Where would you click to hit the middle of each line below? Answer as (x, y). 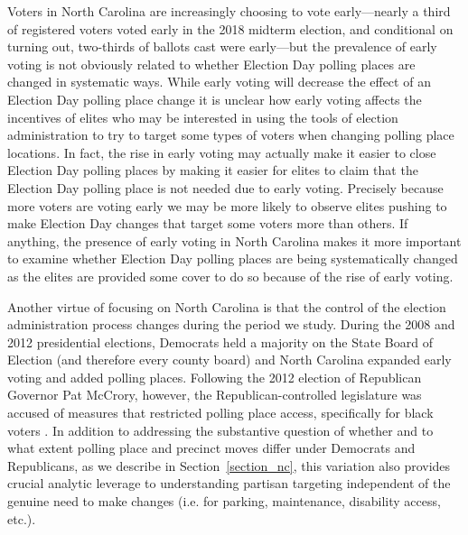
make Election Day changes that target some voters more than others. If (208, 223)
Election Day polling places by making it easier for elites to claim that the (213, 170)
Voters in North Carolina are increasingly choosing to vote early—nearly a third (229, 11)
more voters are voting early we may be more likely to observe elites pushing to (227, 205)
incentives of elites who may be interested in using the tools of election (203, 117)
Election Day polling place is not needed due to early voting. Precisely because (225, 187)
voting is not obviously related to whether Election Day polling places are (211, 64)
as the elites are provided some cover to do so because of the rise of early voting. (230, 276)
